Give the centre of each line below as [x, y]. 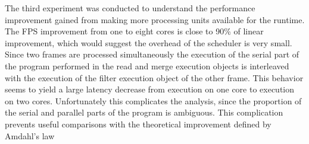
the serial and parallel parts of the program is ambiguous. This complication [144, 112]
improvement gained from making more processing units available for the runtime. [155, 19]
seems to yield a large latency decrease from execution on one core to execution [150, 89]
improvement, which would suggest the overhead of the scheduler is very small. [149, 42]
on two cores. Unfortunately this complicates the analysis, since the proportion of [153, 100]
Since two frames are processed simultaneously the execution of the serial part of [152, 54]
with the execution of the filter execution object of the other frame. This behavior [154, 77]
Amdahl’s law [30, 135]
